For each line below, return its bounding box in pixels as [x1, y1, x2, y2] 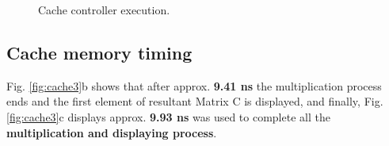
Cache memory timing [6, 40, 193, 64]
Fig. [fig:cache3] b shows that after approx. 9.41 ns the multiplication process [6, 77, 382, 94]
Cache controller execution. [38, 2, 170, 17]
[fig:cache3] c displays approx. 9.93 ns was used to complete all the [6, 108, 330, 125]
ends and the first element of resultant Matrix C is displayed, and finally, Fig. [6, 93, 383, 109]
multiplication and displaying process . [6, 124, 217, 140]
